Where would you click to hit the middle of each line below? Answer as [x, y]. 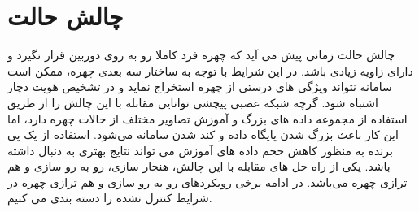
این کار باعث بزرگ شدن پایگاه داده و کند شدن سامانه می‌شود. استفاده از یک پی [203, 134]
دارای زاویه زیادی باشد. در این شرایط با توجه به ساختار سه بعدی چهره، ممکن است [210, 70]
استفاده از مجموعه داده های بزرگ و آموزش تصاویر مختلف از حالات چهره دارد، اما [207, 118]
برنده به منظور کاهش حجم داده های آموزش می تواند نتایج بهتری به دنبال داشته [200, 150]
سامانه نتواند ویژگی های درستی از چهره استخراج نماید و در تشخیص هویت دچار [200, 87]
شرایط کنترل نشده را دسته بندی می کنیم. [110, 198]
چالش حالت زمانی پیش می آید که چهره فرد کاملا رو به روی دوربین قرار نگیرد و [201, 55]
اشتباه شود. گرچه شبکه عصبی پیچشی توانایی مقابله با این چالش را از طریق [193, 102]
